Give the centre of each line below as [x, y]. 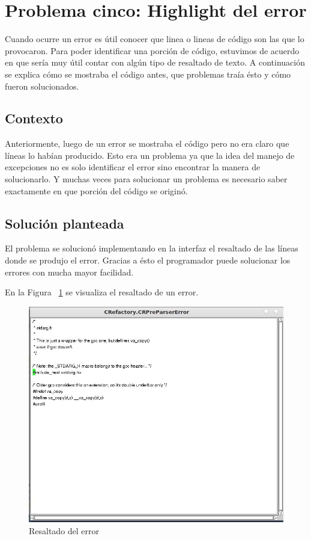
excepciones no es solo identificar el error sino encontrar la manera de [133, 167]
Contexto [34, 118]
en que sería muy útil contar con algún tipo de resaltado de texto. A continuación [155, 62]
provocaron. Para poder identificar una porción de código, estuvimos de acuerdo [152, 50]
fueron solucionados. [42, 86]
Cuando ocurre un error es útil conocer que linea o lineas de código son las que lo [155, 39]
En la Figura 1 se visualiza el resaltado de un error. [102, 292]
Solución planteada [65, 223]
